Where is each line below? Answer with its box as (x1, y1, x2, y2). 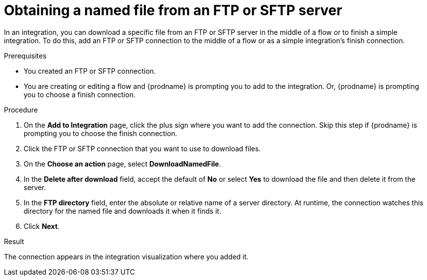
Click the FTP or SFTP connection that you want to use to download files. (24, 144, 261, 153)
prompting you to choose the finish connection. (24, 129, 177, 138)
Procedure (4, 105, 38, 114)
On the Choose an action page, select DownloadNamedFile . (24, 159, 221, 168)
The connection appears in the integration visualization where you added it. (4, 252, 249, 261)
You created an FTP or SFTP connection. (24, 66, 156, 75)
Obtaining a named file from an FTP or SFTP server (4, 2, 342, 19)
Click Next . (24, 222, 60, 230)
